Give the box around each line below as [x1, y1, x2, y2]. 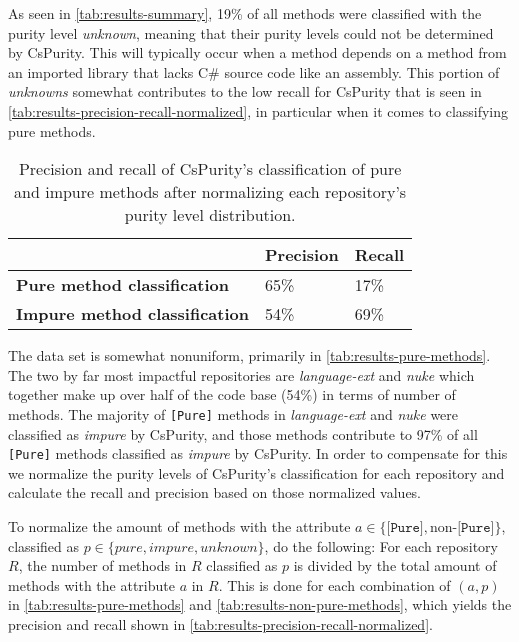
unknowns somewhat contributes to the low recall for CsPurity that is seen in [8, 81, 482, 102]
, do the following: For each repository [264, 535, 498, 556]
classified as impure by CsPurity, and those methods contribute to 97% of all [8, 423, 478, 444]
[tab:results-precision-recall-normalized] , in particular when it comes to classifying [8, 100, 509, 121]
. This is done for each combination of [218, 574, 451, 595]
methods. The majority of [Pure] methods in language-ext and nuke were [8, 403, 459, 424]
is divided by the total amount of [293, 555, 497, 576]
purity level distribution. [124, 203, 296, 227]
